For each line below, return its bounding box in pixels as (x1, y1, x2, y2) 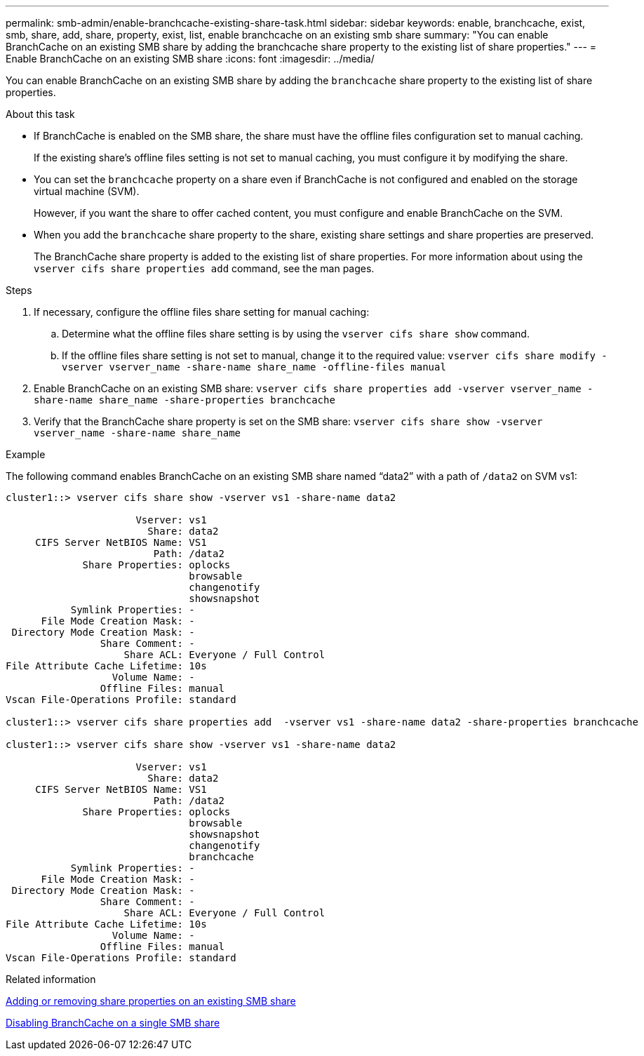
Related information (6, 973, 96, 985)
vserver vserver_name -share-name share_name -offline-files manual (62, 361, 446, 373)
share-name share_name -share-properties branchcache (34, 394, 335, 406)
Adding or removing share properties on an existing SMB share (6, 995, 296, 1007)
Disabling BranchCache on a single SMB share (6, 1017, 220, 1029)
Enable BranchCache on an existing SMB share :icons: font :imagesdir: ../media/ (6, 53, 375, 65)
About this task (6, 108, 75, 120)
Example (6, 448, 46, 460)
